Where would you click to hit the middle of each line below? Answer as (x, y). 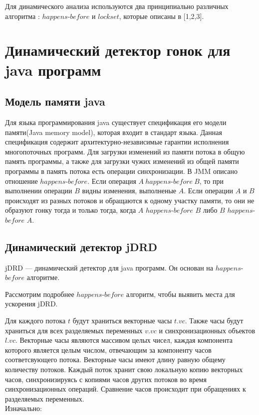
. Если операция (112, 181)
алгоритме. (43, 277)
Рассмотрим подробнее (40, 294)
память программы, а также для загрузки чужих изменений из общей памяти (122, 161)
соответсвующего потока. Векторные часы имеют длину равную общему (115, 359)
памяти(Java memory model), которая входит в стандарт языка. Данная (114, 132)
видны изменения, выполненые (129, 191)
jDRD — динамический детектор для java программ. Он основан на (109, 267)
